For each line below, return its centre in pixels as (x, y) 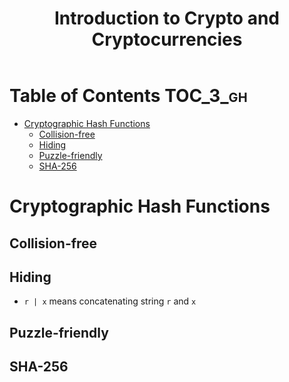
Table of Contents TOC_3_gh (128, 96)
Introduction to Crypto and (167, 18)
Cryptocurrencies (167, 39)
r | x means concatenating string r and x (110, 301)
